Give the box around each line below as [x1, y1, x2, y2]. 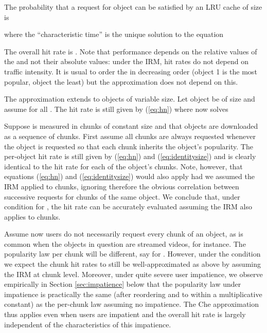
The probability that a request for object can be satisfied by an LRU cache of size [4, 2, 262, 12]
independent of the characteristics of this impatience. [4, 319, 171, 329]
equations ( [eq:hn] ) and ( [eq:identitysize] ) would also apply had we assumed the [4, 171, 255, 182]
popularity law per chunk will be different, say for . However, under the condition [4, 248, 261, 259]
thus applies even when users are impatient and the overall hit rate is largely [4, 309, 246, 320]
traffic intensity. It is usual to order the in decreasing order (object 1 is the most [4, 66, 257, 76]
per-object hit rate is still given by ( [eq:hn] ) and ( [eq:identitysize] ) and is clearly [4, 151, 256, 162]
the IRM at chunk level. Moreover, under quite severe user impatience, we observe [4, 268, 263, 279]
